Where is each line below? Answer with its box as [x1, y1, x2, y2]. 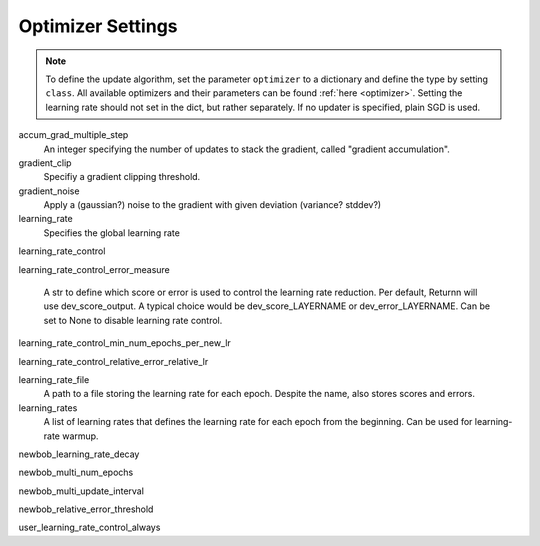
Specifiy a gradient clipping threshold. [43, 171, 201, 183]
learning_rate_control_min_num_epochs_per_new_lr [18, 337, 232, 349]
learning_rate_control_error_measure [18, 263, 170, 275]
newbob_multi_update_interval [18, 485, 145, 497]
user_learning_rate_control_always [18, 521, 161, 534]
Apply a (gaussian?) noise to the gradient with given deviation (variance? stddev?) [43, 199, 382, 211]
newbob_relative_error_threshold [18, 503, 154, 515]
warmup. [61, 430, 99, 442]
